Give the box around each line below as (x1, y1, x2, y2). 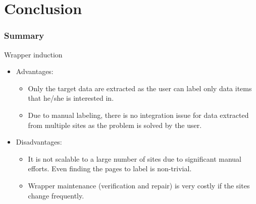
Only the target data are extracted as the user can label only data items (28, 83, 252, 93)
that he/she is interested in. (28, 93, 114, 103)
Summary (4, 29, 44, 42)
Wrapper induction (4, 49, 63, 59)
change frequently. (28, 190, 84, 200)
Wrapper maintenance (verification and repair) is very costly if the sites (28, 180, 250, 190)
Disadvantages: (16, 137, 62, 147)
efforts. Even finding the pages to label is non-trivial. (28, 163, 192, 174)
